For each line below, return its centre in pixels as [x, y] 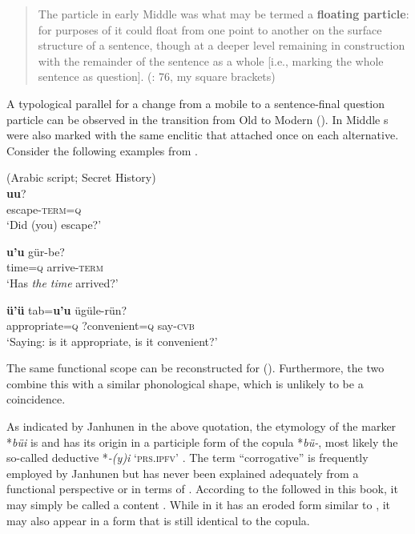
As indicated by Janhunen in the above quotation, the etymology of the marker [201, 426]
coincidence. [36, 399]
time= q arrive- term [55, 267]
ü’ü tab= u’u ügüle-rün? [67, 309]
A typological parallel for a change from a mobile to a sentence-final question [195, 103]
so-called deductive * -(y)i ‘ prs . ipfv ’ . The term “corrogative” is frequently [187, 458]
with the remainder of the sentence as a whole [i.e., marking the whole [211, 60]
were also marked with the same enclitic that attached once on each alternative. [203, 135]
